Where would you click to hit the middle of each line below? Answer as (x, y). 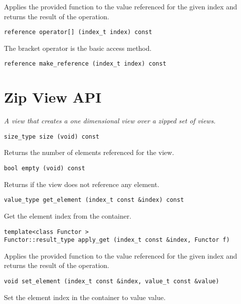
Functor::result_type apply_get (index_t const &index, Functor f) (117, 240)
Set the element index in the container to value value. (85, 297)
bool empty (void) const (45, 169)
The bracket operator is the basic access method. (78, 48)
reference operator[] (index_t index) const (78, 32)
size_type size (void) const (52, 136)
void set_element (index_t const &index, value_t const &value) (112, 282)
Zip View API (53, 97)
